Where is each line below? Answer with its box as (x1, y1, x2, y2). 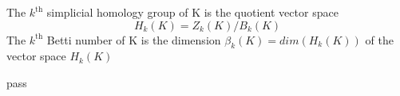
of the (365, 31, 394, 48)
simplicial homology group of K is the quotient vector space (46, 4, 339, 20)
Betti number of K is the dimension (46, 31, 221, 48)
